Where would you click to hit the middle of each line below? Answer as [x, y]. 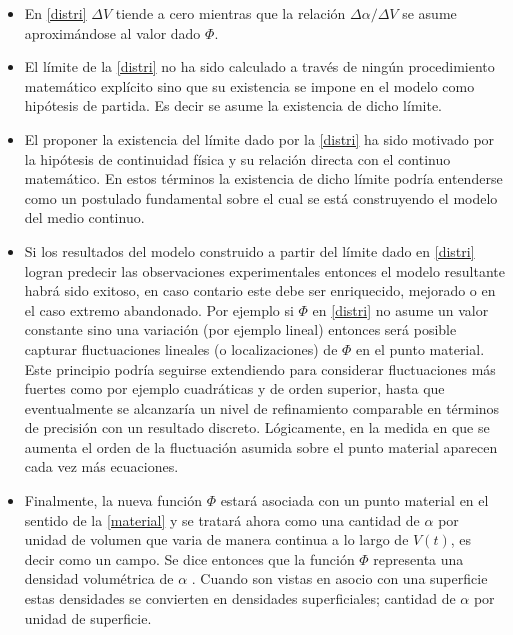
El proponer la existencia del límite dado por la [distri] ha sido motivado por [259, 138]
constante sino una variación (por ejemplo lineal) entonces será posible [240, 329]
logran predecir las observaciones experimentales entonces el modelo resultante [264, 270]
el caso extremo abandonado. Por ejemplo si [159, 309]
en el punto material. [420, 348]
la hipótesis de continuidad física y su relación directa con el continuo [237, 158]
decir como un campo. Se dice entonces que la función [189, 558]
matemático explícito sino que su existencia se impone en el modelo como [249, 85]
